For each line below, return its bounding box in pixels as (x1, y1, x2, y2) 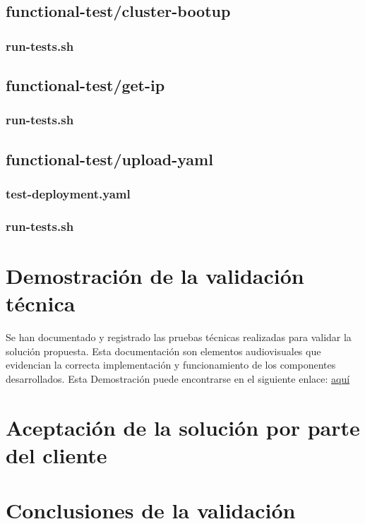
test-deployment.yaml (6, 184, 131, 202)
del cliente (6, 440, 107, 469)
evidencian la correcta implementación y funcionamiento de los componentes (6, 357, 336, 372)
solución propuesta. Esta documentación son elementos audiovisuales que (6, 343, 321, 358)
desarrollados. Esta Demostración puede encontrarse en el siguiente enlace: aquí (6, 371, 350, 386)
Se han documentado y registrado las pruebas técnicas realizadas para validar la (6, 330, 352, 345)
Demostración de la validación (6, 261, 304, 290)
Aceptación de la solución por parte (6, 412, 360, 441)
